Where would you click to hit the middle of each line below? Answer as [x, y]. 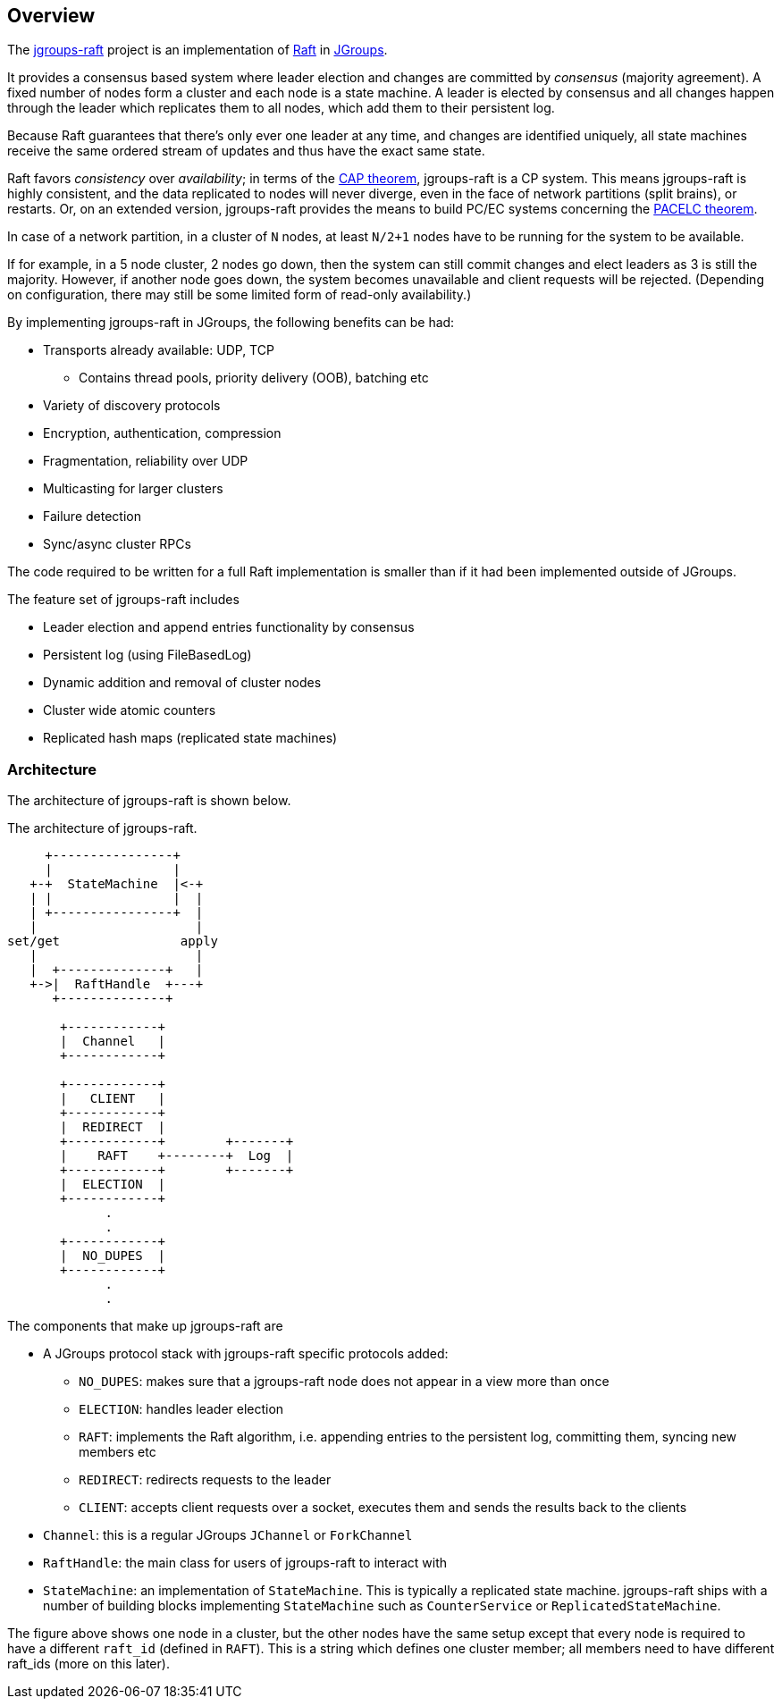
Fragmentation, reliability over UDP [146, 461]
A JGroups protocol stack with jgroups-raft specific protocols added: [246, 1354]
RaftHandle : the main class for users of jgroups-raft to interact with [245, 1563]
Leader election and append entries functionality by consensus [229, 627]
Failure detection [92, 517]
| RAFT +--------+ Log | [177, 1156]
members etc [118, 1452]
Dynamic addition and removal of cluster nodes [182, 683]
